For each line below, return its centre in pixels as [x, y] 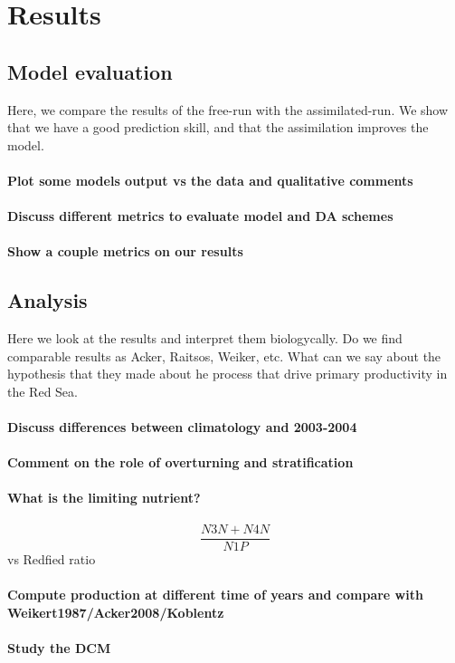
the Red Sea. [43, 391]
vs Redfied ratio [52, 558]
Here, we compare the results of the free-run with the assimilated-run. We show [228, 109]
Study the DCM [59, 647]
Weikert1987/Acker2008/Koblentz [116, 612]
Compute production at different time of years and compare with [215, 594]
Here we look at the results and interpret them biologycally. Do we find [205, 338]
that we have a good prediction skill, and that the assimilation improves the [218, 127]
